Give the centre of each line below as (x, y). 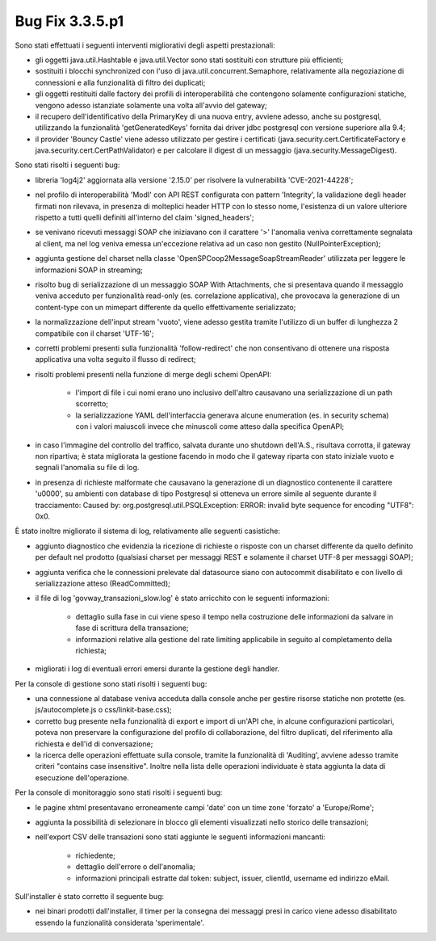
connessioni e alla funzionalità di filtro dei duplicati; (120, 82)
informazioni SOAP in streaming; (89, 270)
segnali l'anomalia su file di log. (87, 468)
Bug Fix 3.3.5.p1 (69, 21)
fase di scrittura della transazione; (132, 628)
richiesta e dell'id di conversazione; (94, 744)
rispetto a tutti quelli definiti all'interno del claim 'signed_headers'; (145, 217)
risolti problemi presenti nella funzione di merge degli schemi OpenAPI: (153, 374)
